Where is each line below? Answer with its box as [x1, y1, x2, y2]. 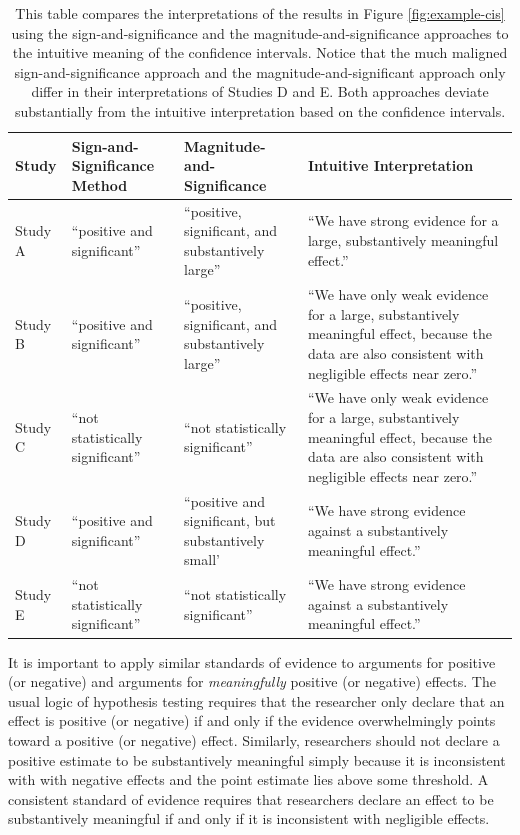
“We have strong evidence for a [307, 210, 499, 231]
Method [71, 174, 128, 195]
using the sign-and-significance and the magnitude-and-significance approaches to [11, 22, 509, 43]
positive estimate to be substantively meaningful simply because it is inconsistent [8, 749, 506, 770]
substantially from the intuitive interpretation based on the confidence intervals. [14, 100, 506, 121]
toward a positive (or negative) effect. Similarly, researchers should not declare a [8, 729, 500, 750]
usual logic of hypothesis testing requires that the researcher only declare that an [8, 690, 505, 711]
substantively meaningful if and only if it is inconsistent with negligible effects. [8, 808, 490, 829]
